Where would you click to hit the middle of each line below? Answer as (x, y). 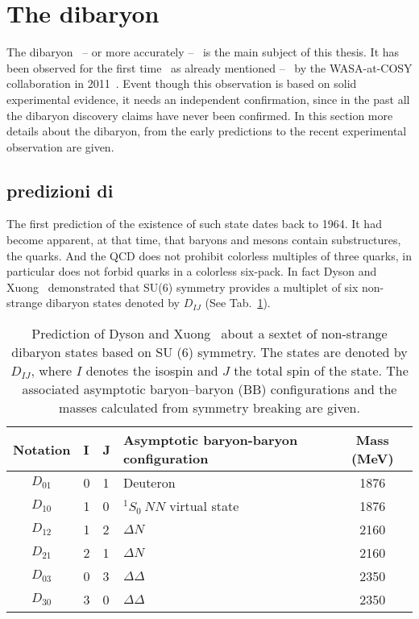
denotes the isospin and (152, 371)
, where (52, 371)
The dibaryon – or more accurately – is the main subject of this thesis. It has (203, 52)
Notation (42, 449)
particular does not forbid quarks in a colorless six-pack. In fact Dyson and (192, 271)
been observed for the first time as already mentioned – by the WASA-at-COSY (209, 67)
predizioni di (60, 190)
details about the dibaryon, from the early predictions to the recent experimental (207, 131)
